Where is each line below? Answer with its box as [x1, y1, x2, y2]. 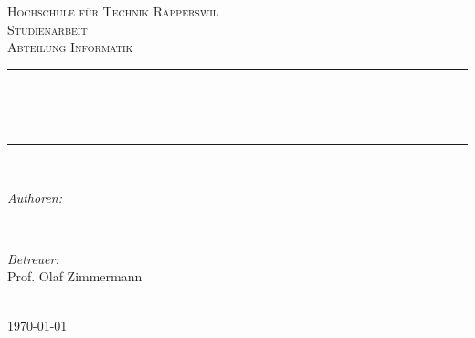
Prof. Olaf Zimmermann [7, 267, 142, 286]
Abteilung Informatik [7, 37, 133, 57]
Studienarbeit [7, 19, 88, 38]
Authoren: [7, 187, 62, 206]
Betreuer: [7, 248, 59, 268]
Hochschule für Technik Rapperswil [7, 2, 219, 20]
